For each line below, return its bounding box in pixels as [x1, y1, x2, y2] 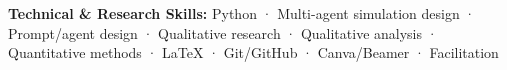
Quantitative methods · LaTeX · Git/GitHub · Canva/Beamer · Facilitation [8, 42, 499, 63]
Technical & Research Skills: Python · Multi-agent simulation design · [8, 3, 476, 23]
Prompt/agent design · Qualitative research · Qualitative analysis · [8, 22, 438, 43]
